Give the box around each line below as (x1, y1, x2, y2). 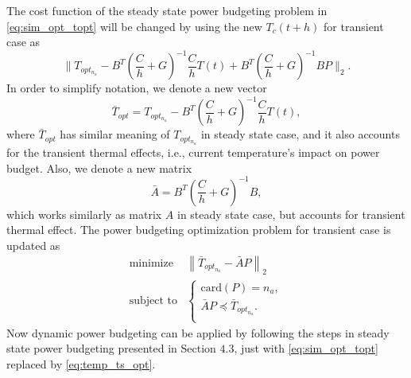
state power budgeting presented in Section (6, 340, 216, 357)
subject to (129, 294, 178, 306)
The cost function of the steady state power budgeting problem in (6, 2, 328, 18)
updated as (6, 236, 60, 253)
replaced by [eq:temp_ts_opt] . (6, 355, 156, 372)
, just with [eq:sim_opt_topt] (234, 340, 378, 357)
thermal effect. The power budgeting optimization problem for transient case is (6, 221, 391, 238)
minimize (129, 257, 173, 269)
